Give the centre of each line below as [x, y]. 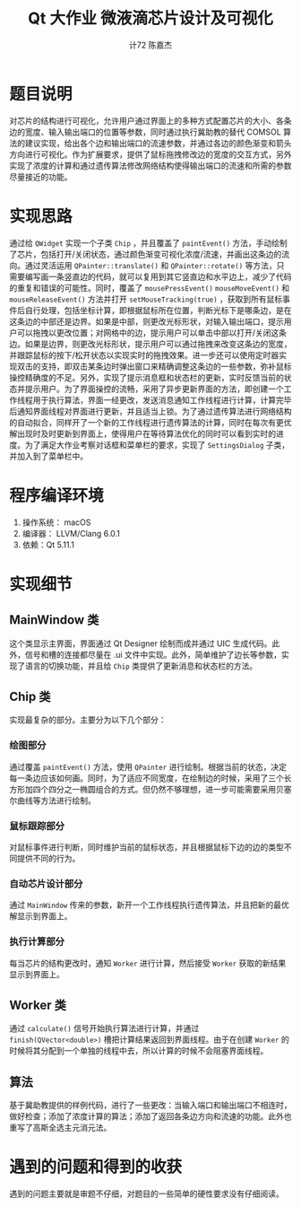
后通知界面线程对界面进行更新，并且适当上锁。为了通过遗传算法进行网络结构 [150, 411]
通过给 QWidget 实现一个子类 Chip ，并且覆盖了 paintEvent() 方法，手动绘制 [149, 242]
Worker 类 [38, 1005]
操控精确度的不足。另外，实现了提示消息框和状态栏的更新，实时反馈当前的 [146, 377]
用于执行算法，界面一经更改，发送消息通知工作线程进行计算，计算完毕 [162, 399]
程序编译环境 [57, 495]
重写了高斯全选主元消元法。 [60, 1128]
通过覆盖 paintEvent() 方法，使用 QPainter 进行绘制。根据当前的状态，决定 [148, 766]
